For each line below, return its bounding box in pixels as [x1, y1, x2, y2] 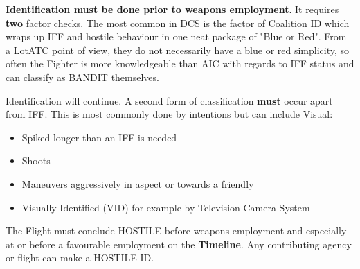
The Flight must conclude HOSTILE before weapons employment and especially [6, 223, 347, 238]
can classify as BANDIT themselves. [6, 69, 159, 84]
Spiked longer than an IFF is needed [21, 130, 177, 144]
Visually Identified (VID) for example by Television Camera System [21, 200, 310, 214]
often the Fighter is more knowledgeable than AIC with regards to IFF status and [6, 56, 354, 71]
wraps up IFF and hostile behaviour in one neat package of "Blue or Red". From [6, 29, 347, 44]
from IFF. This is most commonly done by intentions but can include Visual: [6, 107, 333, 121]
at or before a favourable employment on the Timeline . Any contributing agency [6, 236, 352, 251]
